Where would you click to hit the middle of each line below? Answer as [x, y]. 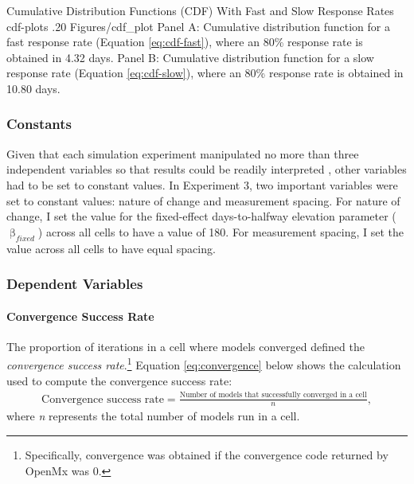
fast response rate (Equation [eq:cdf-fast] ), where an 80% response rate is [185, 42]
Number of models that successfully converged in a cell [273, 395]
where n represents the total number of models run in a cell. [153, 416]
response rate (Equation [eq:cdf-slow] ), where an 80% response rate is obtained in [205, 73]
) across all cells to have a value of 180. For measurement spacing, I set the [221, 231]
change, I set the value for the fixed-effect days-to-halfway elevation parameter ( [201, 216]
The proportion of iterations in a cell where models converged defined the [186, 346]
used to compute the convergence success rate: [119, 380]
